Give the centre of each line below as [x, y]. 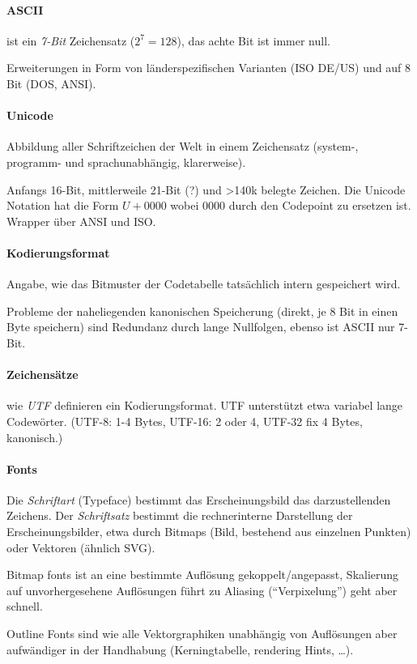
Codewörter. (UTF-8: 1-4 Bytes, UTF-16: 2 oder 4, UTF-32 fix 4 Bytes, [185, 421]
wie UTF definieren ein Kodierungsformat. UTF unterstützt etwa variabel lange [205, 405]
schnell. [25, 606]
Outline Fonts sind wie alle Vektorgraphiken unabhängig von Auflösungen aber [202, 634]
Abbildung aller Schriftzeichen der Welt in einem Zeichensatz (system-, [183, 146]
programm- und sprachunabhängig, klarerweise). [126, 162]
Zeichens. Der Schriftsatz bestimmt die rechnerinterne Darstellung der [180, 515]
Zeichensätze [43, 375]
